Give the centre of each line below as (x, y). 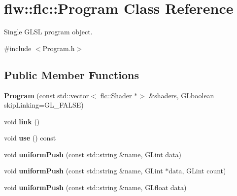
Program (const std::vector (47, 95)
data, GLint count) (197, 171)
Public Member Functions (71, 74)
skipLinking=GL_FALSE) (44, 105)
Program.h (59, 48)
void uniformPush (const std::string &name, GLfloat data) (95, 187)
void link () (22, 121)
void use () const (30, 138)
